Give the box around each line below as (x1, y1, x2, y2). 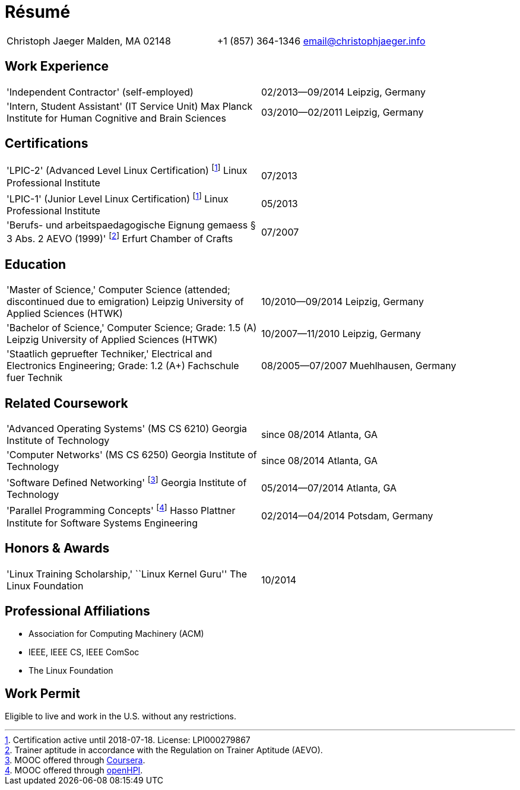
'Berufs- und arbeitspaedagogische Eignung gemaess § (7, 219, 256, 231)
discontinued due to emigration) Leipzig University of (7, 296, 244, 308)
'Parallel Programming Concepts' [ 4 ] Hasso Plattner (7, 503, 236, 517)
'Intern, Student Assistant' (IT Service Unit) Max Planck (7, 100, 253, 112)
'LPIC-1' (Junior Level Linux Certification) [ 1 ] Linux (7, 191, 229, 205)
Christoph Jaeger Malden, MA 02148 (7, 34, 171, 47)
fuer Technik (7, 372, 63, 384)
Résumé (5, 2, 71, 22)
